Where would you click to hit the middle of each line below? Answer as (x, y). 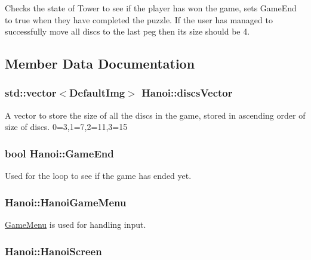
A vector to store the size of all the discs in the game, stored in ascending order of (155, 115)
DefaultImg (97, 93)
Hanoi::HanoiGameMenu (66, 202)
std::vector (31, 93)
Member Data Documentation (100, 64)
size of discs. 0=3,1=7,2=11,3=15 (66, 127)
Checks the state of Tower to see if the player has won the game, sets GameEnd (151, 8)
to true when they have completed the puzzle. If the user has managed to (139, 19)
